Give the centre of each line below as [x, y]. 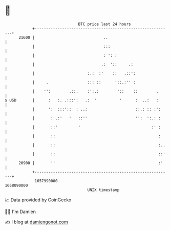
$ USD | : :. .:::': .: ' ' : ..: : [82, 100]
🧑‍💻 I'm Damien [20, 212]
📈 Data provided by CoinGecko [38, 200]
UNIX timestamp [103, 190]
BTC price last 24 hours [104, 24]
